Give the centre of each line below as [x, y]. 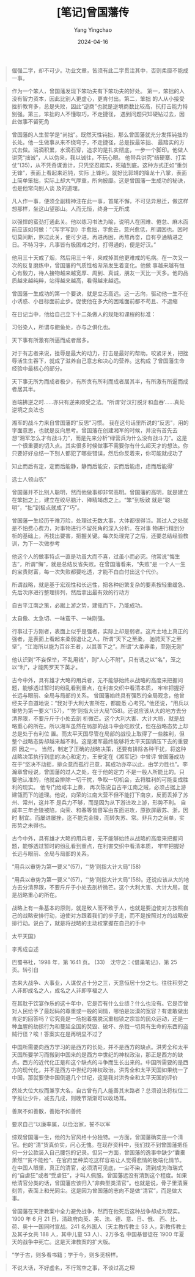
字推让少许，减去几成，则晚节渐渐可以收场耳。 [70, 1098]
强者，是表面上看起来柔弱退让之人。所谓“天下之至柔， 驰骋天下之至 [96, 639]
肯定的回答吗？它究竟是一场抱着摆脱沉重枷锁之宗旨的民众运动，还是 [97, 1018]
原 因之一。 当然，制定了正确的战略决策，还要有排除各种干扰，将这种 [99, 749]
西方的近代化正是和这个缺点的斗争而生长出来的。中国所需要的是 [103, 1062]
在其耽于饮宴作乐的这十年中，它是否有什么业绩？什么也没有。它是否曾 [100, 1003]
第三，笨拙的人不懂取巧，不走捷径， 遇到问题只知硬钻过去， [104, 114]
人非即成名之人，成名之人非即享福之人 [60, 990]
